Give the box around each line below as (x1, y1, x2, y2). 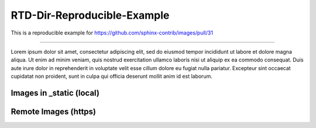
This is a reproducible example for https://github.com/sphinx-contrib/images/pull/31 (11, 29, 214, 36)
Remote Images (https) (11, 106, 97, 116)
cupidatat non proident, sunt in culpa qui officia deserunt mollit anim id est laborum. (11, 73, 213, 80)
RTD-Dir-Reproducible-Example (11, 9, 170, 22)
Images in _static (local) (11, 88, 99, 98)
